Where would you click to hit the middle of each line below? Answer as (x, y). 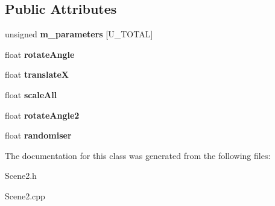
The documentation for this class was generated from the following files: (138, 155)
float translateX (37, 74)
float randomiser (38, 135)
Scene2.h (21, 176)
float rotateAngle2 (42, 115)
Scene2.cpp (25, 195)
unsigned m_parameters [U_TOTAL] (79, 34)
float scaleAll (31, 94)
